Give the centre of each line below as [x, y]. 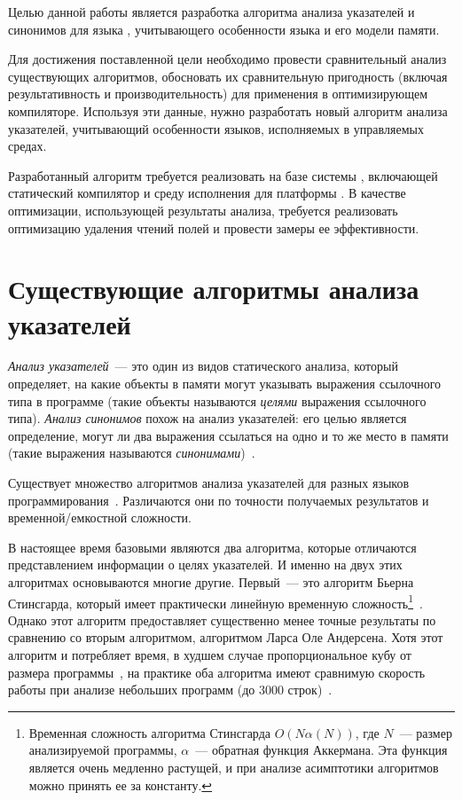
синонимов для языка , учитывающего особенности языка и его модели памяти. [224, 29]
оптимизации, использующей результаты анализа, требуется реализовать [203, 210]
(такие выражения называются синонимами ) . [132, 453]
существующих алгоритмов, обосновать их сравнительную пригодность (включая [228, 76]
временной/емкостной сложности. [100, 518]
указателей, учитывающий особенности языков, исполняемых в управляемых [216, 128]
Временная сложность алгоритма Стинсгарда [150, 732]
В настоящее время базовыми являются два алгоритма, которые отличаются [212, 547]
